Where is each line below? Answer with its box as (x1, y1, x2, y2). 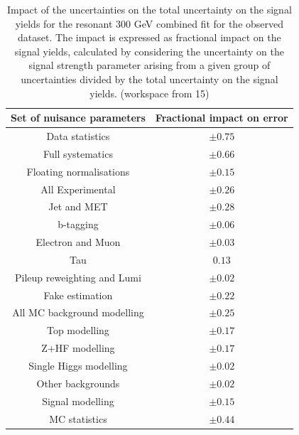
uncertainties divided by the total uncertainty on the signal (21, 71, 278, 86)
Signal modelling (42, 393, 114, 408)
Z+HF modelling (41, 340, 115, 355)
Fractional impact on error (155, 110, 288, 125)
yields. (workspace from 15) (89, 85, 210, 100)
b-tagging (58, 217, 99, 232)
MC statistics (49, 411, 107, 426)
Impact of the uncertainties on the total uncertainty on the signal (6, 2, 292, 16)
